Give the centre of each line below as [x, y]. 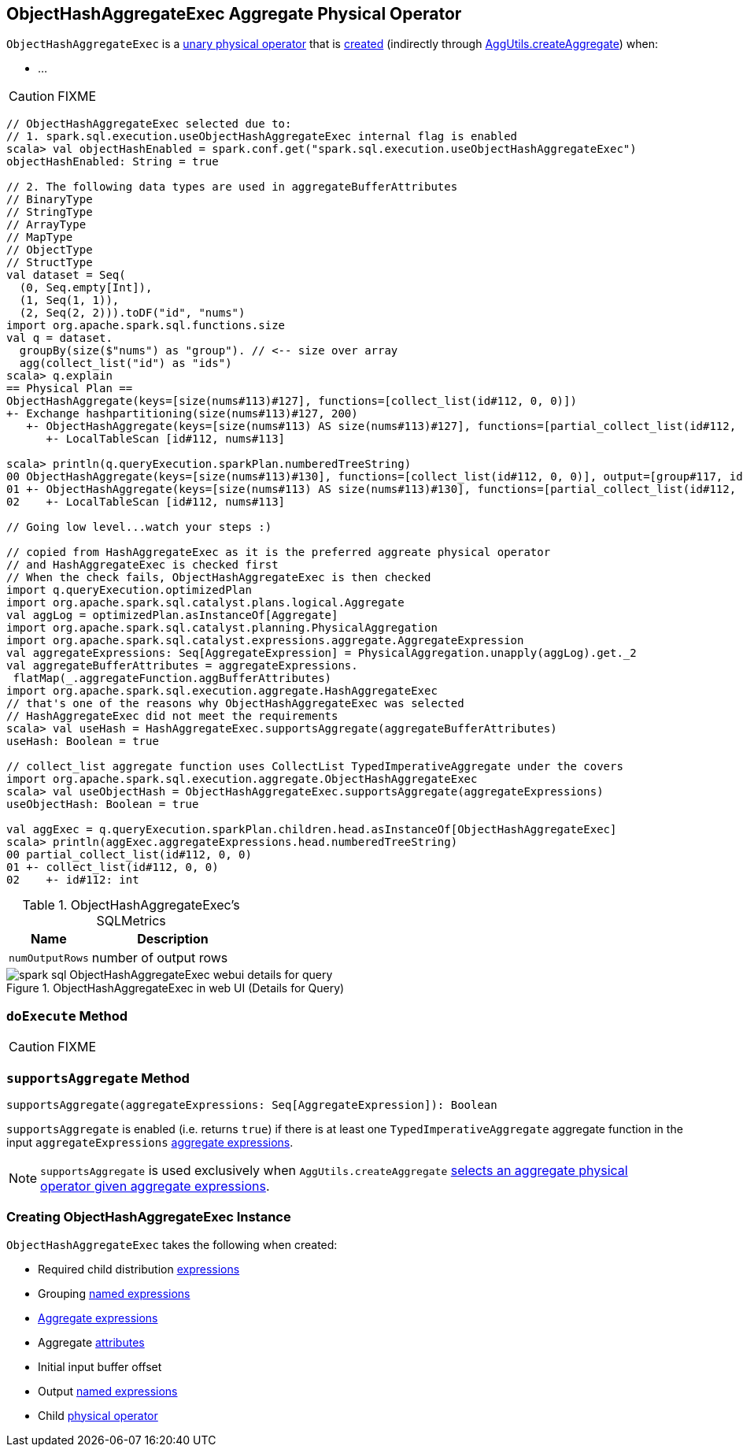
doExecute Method [67, 1016]
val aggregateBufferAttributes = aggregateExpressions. [182, 666]
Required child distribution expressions [139, 1269]
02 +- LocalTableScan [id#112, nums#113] [146, 502]
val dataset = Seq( [66, 275]
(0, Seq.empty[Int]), [86, 288]
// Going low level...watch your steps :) [139, 527]
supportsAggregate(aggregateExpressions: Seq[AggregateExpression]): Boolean [252, 1105]
